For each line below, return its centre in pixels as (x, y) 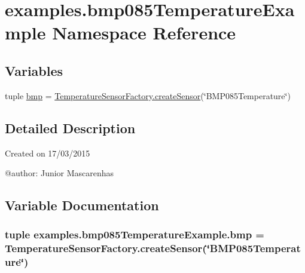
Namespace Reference (144, 33)
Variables (34, 70)
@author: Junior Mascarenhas (60, 173)
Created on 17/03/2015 (48, 153)
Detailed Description (70, 128)
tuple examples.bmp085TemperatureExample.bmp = (135, 234)
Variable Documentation (82, 205)
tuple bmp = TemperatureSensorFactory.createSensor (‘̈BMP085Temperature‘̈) (148, 95)
